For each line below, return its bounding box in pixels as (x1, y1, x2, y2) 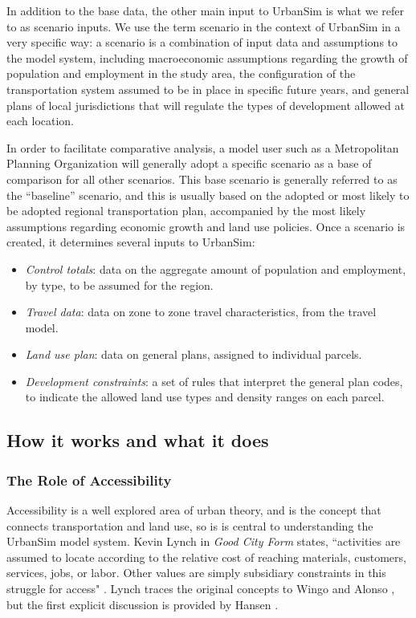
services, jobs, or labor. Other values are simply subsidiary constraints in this (6, 564, 386, 581)
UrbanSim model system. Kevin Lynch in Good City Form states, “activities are (6, 533, 401, 550)
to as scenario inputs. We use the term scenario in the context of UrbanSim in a (6, 18, 401, 35)
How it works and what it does (6, 428, 269, 453)
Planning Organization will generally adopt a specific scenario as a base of (6, 155, 372, 172)
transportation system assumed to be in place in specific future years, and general (6, 80, 410, 97)
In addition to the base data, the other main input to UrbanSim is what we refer (6, 2, 404, 18)
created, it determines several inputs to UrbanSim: (6, 234, 255, 250)
